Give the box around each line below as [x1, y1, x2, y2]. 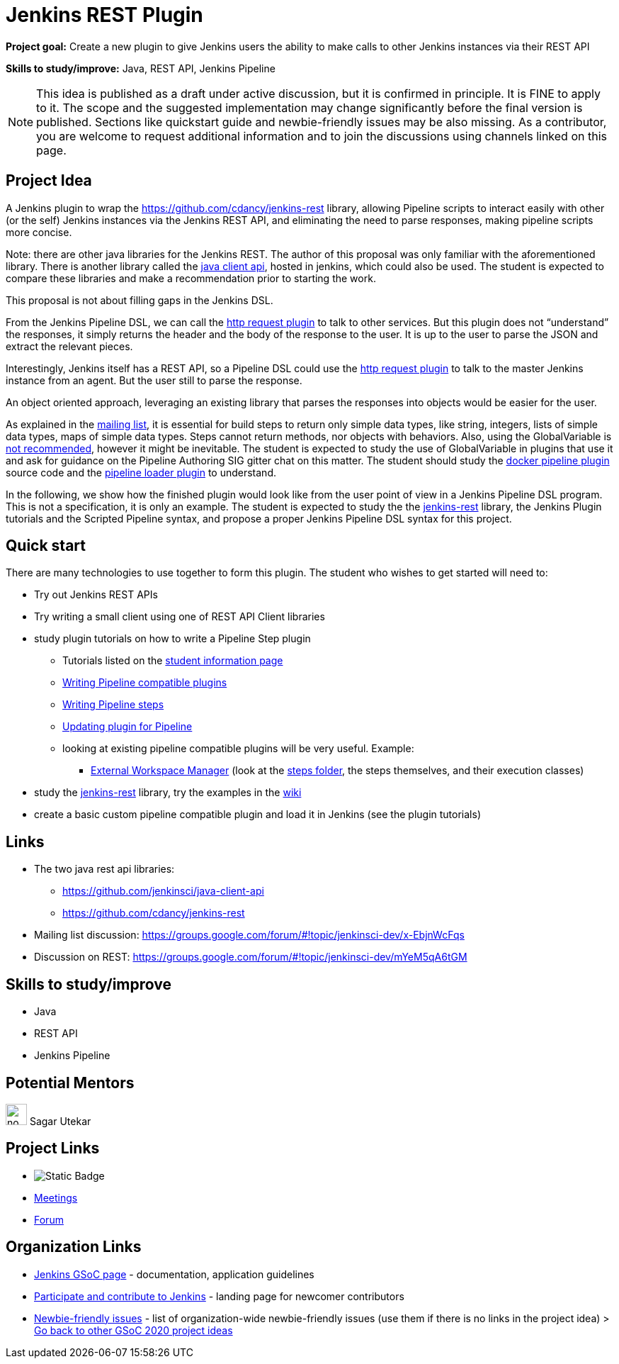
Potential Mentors [6, 1073, 135, 1092]
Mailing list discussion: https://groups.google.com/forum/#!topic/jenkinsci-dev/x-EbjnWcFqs [34, 929, 465, 941]
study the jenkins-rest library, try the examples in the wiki [34, 786, 302, 799]
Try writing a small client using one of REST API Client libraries [34, 610, 325, 623]
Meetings [34, 1191, 78, 1204]
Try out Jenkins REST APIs [34, 588, 158, 601]
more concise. [6, 225, 72, 238]
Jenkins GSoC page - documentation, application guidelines [34, 1268, 314, 1280]
